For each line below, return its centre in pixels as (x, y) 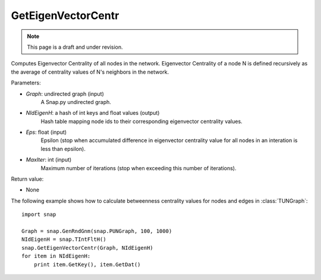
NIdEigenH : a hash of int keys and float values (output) (93, 113)
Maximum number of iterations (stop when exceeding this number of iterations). (139, 168)
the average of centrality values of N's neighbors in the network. (90, 72)
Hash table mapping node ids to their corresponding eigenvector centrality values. (142, 121)
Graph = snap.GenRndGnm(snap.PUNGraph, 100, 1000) (97, 231)
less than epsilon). (63, 149)
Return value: (27, 179)
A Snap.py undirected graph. (76, 102)
